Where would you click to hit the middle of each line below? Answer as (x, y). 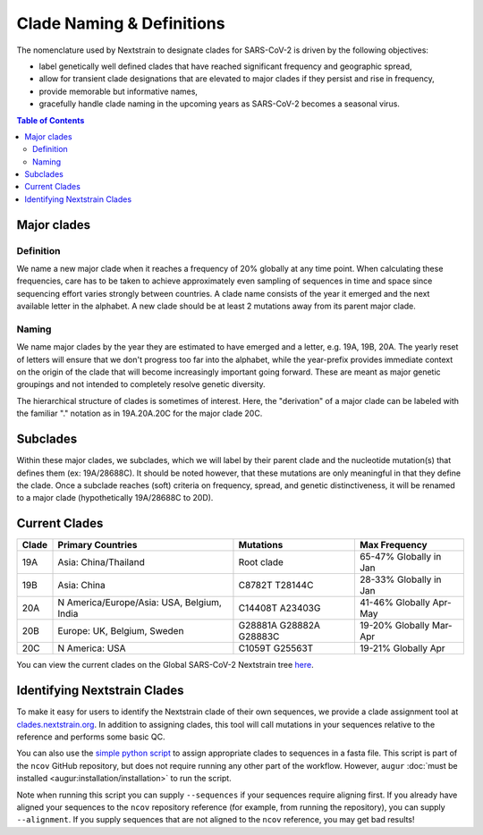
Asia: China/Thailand (101, 562)
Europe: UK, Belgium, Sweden (121, 631)
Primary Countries (97, 545)
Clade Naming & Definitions (121, 23)
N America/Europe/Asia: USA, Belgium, (140, 603)
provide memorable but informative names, (119, 91)
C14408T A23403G (280, 608)
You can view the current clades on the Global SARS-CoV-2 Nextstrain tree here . (165, 665)
